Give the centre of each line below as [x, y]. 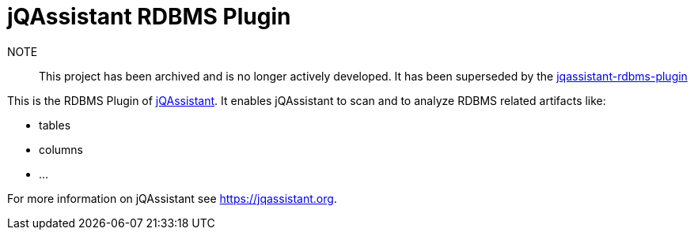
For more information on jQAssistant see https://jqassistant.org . [172, 198]
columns [61, 149]
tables [55, 125]
